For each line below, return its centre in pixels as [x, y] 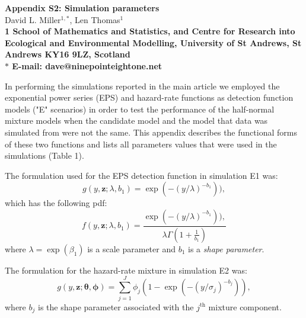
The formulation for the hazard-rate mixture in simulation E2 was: [126, 270]
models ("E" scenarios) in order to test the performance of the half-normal [140, 109]
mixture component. [245, 306]
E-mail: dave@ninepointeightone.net [87, 65]
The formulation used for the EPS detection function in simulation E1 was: [141, 175]
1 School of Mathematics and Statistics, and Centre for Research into [150, 31]
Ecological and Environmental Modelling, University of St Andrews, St [153, 42]
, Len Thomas [95, 19]
